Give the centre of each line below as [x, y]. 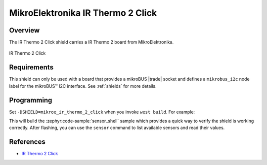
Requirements [31, 67]
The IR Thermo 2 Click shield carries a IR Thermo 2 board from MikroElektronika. [91, 42]
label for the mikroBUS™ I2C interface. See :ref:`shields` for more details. [83, 86]
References [27, 142]
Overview [24, 30]
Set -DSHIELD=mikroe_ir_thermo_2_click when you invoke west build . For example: [102, 112]
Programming [31, 100]
